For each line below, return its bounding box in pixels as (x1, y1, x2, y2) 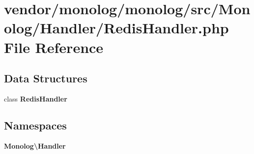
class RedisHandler (4, 93, 67, 103)
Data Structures (4, 71, 87, 86)
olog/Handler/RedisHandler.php (4, 18, 229, 38)
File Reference (4, 37, 104, 57)
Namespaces (4, 117, 67, 132)
